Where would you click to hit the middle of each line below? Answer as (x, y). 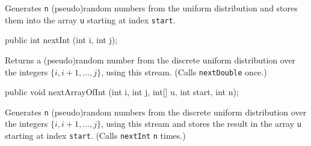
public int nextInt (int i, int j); (61, 40)
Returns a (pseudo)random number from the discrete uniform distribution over (150, 60)
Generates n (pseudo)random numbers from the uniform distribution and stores (151, 8)
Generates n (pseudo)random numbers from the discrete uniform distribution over (156, 112)
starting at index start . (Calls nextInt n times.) (95, 136)
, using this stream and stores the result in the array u (201, 124)
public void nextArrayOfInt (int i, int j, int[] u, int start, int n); (122, 92)
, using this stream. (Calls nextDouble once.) (184, 72)
